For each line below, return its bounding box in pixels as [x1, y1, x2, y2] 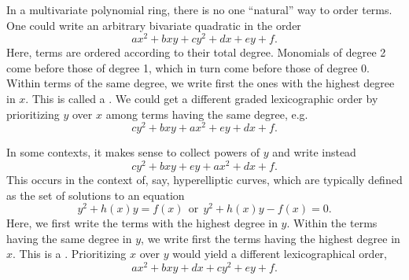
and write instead [272, 144, 356, 160]
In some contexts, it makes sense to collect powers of [6, 144, 260, 160]
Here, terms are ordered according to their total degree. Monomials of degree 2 [6, 44, 386, 61]
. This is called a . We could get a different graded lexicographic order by [25, 90, 378, 107]
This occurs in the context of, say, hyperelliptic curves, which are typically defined [6, 171, 403, 187]
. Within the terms [286, 215, 378, 231]
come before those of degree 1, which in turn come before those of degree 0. [6, 59, 370, 76]
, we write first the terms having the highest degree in [141, 230, 400, 246]
